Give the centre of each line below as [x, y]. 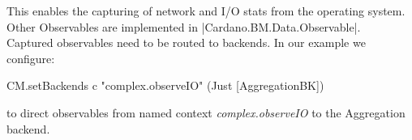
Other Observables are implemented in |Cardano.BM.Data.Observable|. [184, 26]
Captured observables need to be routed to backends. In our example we [186, 42]
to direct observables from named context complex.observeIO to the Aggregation [206, 112]
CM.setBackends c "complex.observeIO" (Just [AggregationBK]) [165, 85]
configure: [31, 58]
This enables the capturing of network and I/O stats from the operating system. [206, 11]
